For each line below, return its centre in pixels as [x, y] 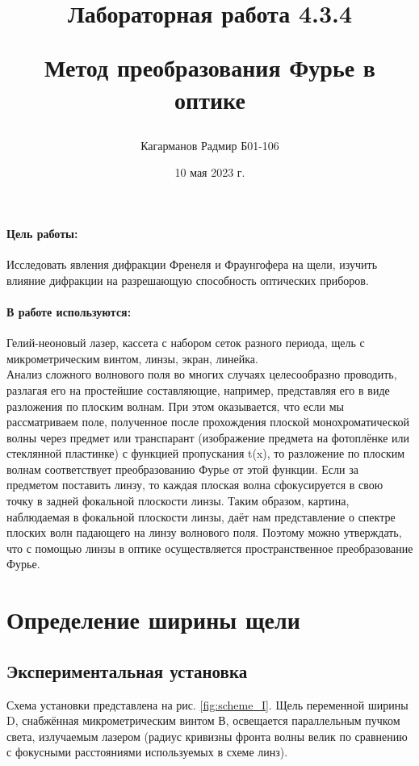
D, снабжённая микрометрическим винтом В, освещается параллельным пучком [203, 720]
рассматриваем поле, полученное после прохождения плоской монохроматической [208, 422]
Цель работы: [42, 233]
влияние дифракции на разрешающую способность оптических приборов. [188, 280]
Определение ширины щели [153, 619]
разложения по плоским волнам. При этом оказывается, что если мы [175, 406]
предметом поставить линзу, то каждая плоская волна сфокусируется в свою [195, 485]
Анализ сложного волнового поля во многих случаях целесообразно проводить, [202, 374]
